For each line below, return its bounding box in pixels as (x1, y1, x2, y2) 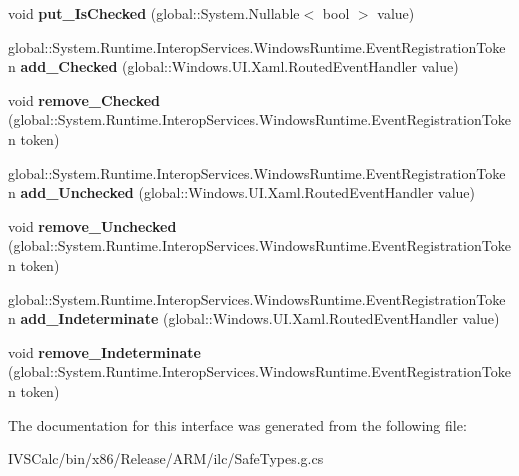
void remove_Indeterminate (8, 341, 201, 362)
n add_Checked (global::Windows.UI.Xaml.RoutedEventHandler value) (8, 56, 459, 77)
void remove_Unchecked (8, 215, 177, 236)
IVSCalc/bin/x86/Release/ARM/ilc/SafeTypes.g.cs (8, 448, 324, 469)
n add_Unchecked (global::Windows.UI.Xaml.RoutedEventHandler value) (8, 182, 476, 203)
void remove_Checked (8, 89, 161, 110)
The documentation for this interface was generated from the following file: (8, 414, 467, 435)
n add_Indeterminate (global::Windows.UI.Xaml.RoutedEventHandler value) (8, 308, 500, 329)
